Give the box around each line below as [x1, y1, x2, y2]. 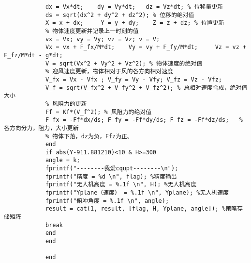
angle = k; [45, 157, 80, 164]
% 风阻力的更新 [45, 100, 87, 107]
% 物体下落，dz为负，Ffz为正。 [45, 132, 133, 140]
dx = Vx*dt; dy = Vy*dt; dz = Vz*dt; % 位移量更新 [45, 3, 223, 10]
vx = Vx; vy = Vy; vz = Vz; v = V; [45, 35, 160, 43]
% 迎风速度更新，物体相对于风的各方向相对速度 [45, 68, 173, 75]
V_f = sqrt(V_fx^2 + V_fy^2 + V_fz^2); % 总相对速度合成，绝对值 [45, 84, 248, 91]
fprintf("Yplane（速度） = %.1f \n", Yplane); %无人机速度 [45, 189, 229, 197]
